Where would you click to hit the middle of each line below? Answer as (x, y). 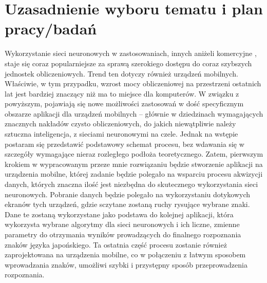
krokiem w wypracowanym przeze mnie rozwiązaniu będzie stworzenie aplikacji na (134, 164)
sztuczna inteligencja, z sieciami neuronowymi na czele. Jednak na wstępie (121, 134)
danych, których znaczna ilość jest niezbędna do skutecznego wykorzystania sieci (131, 184)
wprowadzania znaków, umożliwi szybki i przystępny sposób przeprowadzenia (126, 264)
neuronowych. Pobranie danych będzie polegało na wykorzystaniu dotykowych (128, 194)
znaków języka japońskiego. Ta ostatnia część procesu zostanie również (116, 244)
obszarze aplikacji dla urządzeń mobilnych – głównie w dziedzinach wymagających (134, 113)
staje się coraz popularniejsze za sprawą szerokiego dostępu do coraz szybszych (128, 63)
